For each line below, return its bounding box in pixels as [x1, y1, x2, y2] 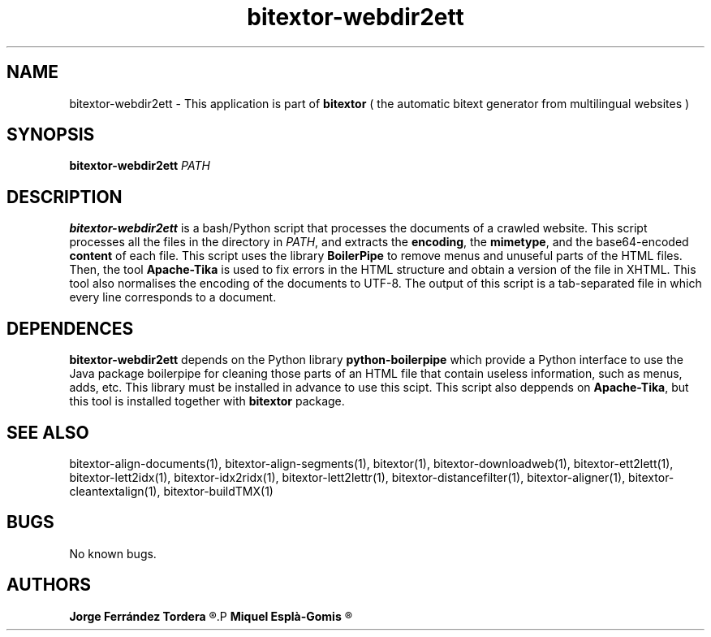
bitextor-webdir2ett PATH [69, 158, 210, 173]
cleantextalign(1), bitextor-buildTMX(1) [69, 483, 274, 498]
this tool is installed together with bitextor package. [69, 394, 345, 409]
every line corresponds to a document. [69, 290, 277, 305]
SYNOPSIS [6, 124, 95, 145]
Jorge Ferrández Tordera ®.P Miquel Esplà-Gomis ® [69, 609, 352, 623]
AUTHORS [6, 574, 92, 596]
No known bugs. [69, 546, 157, 561]
